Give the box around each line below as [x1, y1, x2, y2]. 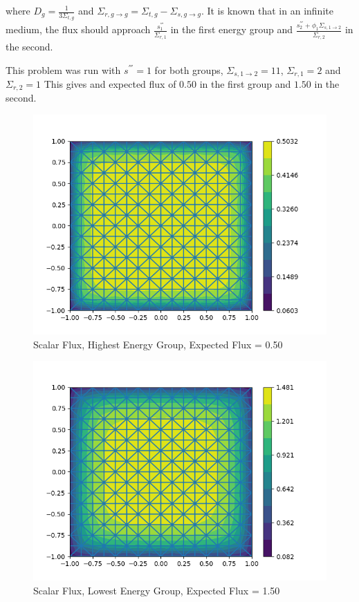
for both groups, [154, 62, 223, 77]
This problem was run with [6, 62, 121, 77]
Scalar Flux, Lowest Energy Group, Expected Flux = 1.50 [33, 583, 280, 597]
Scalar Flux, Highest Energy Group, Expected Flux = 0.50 [33, 337, 283, 351]
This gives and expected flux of [44, 77, 176, 91]
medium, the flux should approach [6, 22, 151, 37]
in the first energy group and [170, 22, 293, 37]
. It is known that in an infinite [201, 3, 333, 17]
